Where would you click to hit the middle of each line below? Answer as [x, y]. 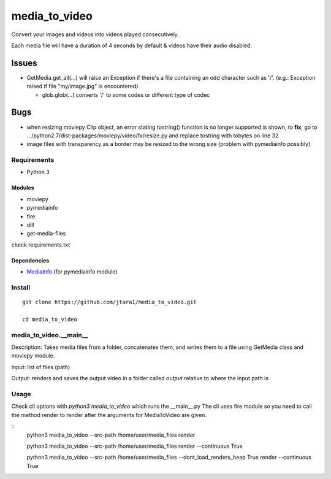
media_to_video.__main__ [50, 335]
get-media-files [46, 234]
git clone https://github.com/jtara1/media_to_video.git [110, 302]
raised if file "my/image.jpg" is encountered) [82, 86]
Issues [24, 63]
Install [21, 287]
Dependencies [30, 260]
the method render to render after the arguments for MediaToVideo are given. [109, 415]
